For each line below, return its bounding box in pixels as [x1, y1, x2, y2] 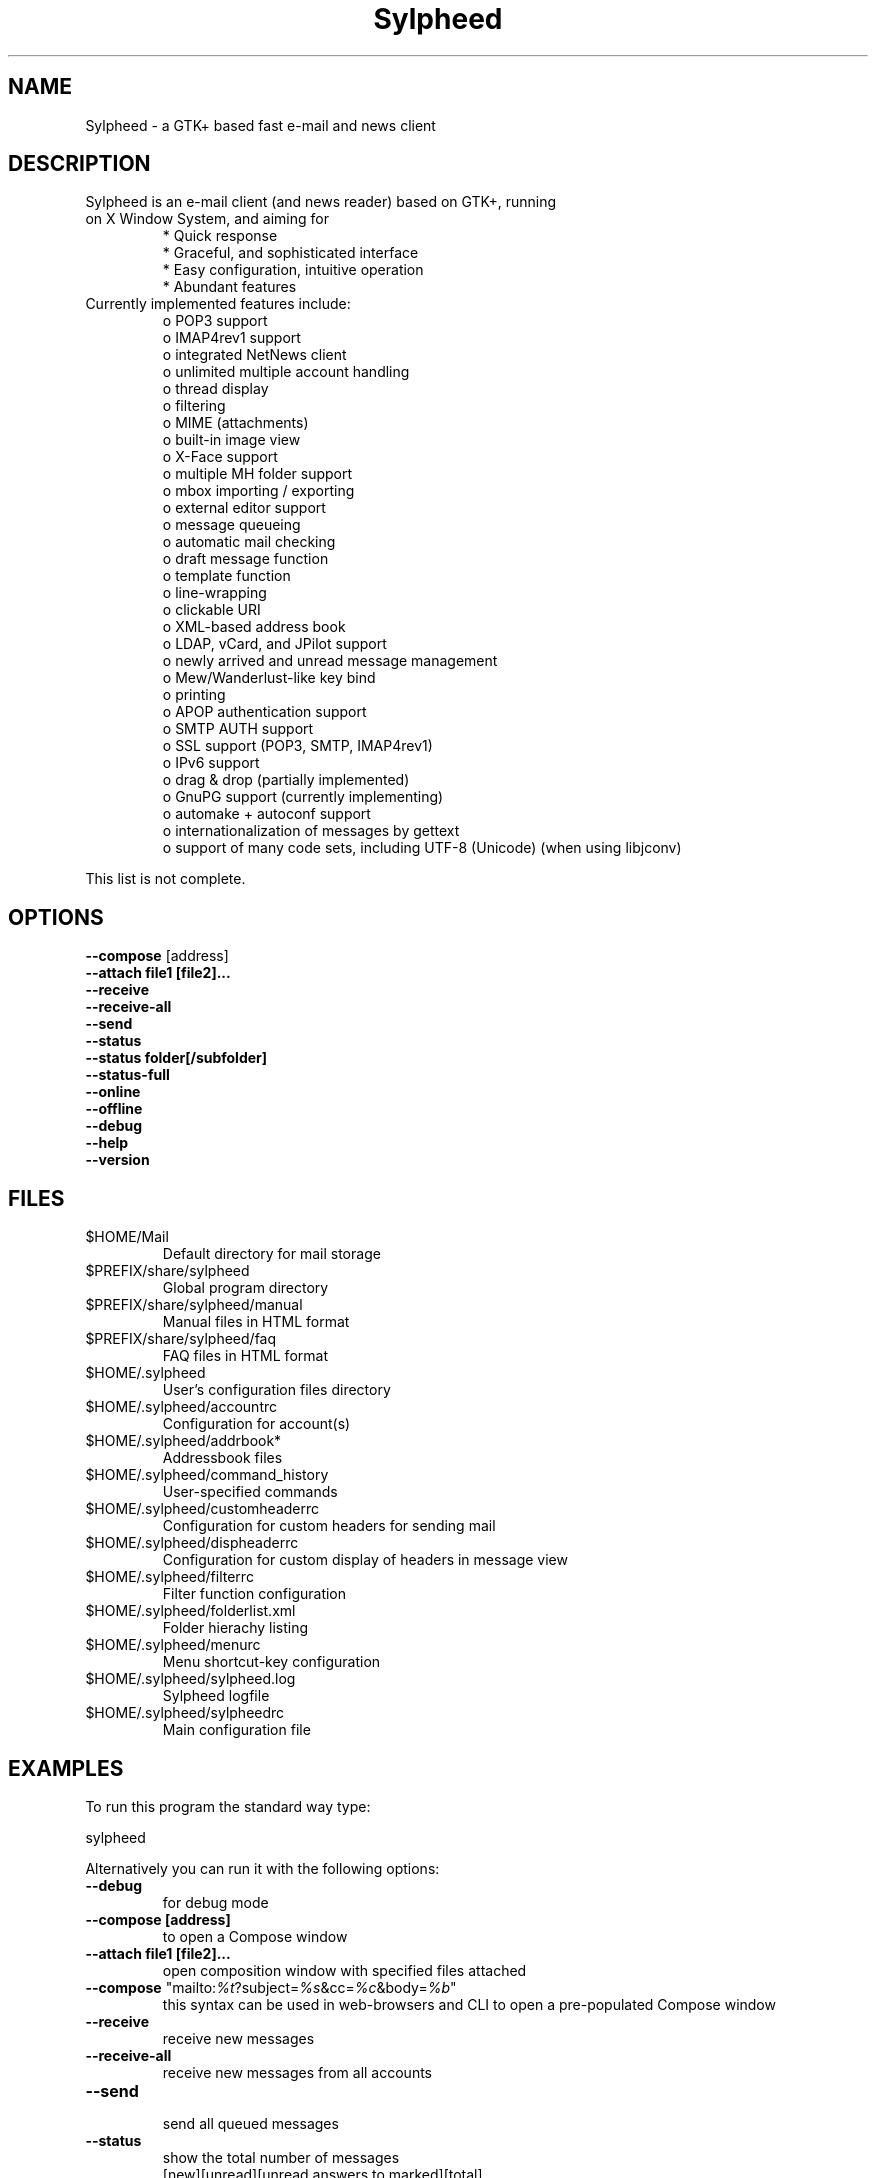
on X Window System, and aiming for [85, 210, 329, 228]
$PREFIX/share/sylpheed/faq [85, 1330, 277, 1348]
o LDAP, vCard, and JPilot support [162, 635, 387, 653]
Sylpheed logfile [162, 1687, 270, 1705]
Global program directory [162, 1279, 329, 1297]
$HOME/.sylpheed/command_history [85, 1466, 329, 1484]
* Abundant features [162, 278, 297, 296]
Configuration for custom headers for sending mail [162, 1517, 496, 1535]
